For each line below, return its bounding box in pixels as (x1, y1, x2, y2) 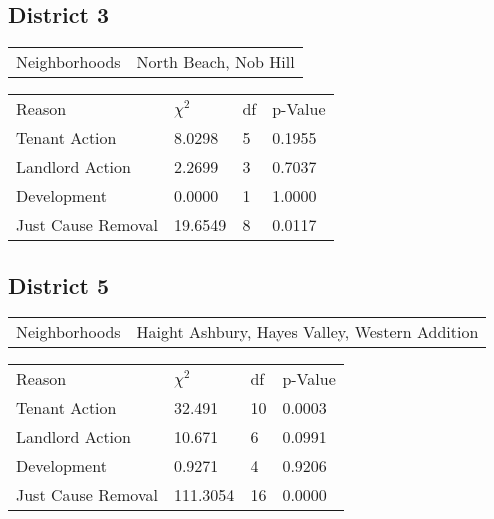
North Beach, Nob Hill (136, 50, 295, 74)
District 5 (8, 269, 110, 300)
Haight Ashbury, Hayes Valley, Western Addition (136, 320, 479, 344)
